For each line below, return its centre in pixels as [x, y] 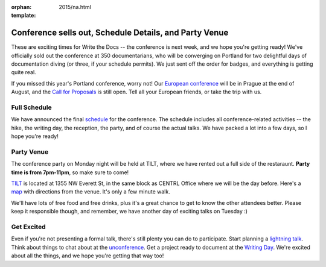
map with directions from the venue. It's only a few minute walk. [91, 192]
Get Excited [28, 227]
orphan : [21, 7]
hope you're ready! [35, 136]
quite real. [24, 72]
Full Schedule [31, 107]
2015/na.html [75, 7]
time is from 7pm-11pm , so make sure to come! [70, 172]
